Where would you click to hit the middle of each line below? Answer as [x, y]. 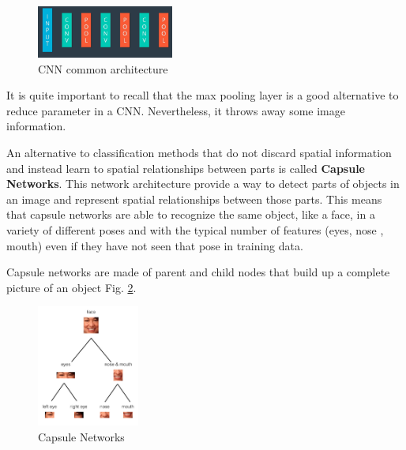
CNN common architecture [103, 68]
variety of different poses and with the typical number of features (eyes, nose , [195, 229]
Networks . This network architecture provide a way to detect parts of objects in [203, 184]
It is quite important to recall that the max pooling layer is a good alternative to [203, 95]
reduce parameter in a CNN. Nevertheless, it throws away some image [176, 110]
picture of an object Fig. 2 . [71, 287]
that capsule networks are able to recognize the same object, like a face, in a [191, 214]
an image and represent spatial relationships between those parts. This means [194, 199]
